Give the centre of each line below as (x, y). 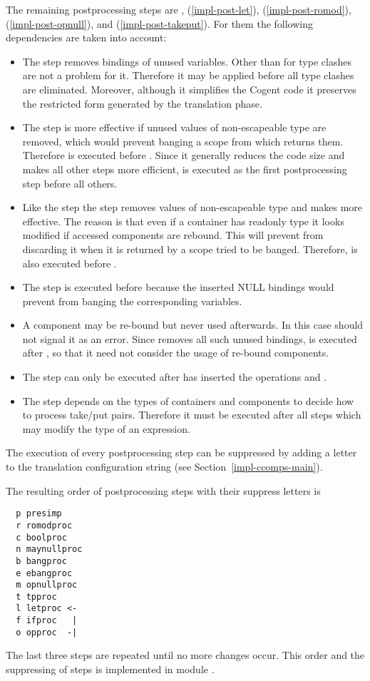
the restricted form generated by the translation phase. (142, 103)
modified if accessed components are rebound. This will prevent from (173, 235)
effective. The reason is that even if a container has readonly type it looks (183, 221)
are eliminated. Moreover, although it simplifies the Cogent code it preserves (189, 89)
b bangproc (41, 561)
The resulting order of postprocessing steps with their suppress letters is (163, 490)
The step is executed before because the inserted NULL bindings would (178, 287)
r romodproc (44, 525)
